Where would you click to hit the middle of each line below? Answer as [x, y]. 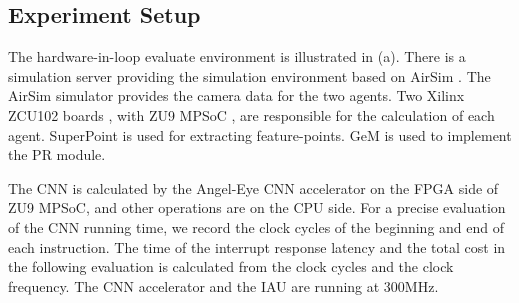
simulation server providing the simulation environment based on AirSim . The [249, 75]
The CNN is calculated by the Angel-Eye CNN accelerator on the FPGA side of [253, 187]
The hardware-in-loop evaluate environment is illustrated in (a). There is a [237, 56]
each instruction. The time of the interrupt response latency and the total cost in [257, 246]
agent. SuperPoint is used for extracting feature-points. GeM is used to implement [260, 134]
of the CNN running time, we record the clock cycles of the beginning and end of [256, 226]
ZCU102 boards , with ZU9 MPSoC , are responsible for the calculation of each [251, 114]
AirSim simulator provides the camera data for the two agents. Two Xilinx [236, 95]
